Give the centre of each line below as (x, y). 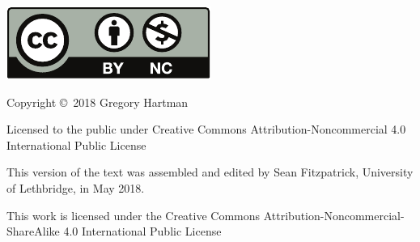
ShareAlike (33, 231)
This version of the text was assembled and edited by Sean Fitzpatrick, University (210, 172)
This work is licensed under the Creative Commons (134, 215)
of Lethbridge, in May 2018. (76, 187)
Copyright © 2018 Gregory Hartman (98, 102)
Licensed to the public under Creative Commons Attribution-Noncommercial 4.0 (206, 129)
